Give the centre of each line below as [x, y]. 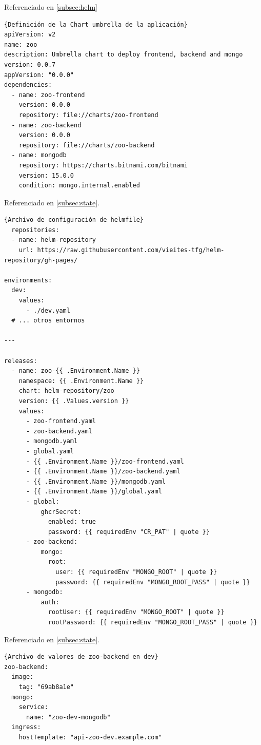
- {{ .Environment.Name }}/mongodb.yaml [96, 481]
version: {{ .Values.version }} [74, 401]
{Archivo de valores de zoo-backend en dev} [81, 657]
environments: [28, 280]
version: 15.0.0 [46, 175]
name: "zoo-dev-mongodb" [68, 717]
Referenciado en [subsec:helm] [51, 7]
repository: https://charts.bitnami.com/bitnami [103, 165]
